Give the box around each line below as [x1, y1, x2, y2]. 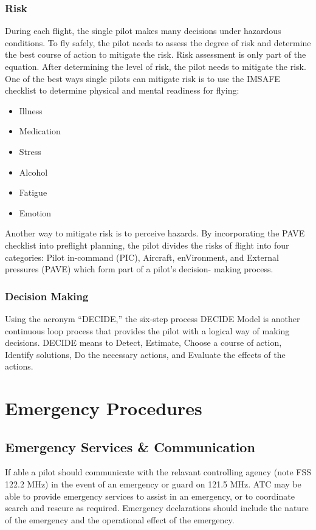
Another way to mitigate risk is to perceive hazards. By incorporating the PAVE [5, 227, 305, 239]
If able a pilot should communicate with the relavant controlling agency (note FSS [5, 466, 311, 478]
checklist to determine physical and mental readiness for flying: [5, 84, 239, 97]
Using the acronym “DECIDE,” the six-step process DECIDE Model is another [5, 312, 300, 325]
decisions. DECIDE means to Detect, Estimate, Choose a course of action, [5, 336, 282, 349]
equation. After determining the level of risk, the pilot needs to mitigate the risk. [5, 60, 306, 72]
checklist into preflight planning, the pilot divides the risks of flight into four [5, 238, 289, 251]
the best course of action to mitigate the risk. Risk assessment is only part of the [5, 48, 306, 61]
